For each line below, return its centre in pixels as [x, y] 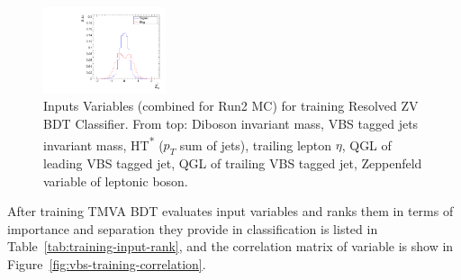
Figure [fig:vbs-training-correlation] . [107, 264]
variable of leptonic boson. [116, 181]
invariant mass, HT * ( [104, 143]
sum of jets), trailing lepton [256, 145]
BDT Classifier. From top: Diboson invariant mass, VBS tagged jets [231, 124]
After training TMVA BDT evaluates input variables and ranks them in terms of [230, 211]
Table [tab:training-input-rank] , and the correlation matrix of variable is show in [230, 246]
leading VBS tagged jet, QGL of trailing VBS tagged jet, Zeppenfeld [233, 163]
